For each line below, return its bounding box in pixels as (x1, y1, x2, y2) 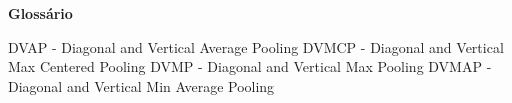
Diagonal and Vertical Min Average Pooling (8, 75, 275, 96)
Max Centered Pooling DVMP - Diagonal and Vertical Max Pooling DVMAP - (8, 56, 492, 77)
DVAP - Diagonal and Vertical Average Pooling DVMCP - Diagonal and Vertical (8, 36, 504, 57)
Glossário (8, 3, 73, 23)
